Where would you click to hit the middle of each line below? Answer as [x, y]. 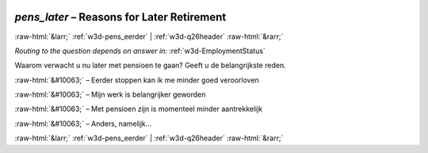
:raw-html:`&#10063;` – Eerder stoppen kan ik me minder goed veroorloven [137, 80]
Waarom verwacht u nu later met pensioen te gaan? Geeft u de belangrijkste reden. [150, 65]
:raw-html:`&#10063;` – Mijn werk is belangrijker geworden [110, 94]
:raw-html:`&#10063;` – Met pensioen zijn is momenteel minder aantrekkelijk [139, 109]
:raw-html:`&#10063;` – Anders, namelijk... [83, 124]
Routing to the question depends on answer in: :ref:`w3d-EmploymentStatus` [140, 51]
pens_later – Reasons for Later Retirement [120, 17]
